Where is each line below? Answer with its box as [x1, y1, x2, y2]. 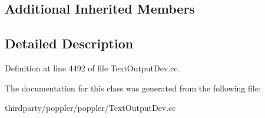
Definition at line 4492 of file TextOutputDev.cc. [5, 61, 180, 74]
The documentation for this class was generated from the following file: [5, 81, 261, 94]
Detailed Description [5, 34, 134, 53]
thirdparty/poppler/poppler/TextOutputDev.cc [5, 101, 176, 114]
